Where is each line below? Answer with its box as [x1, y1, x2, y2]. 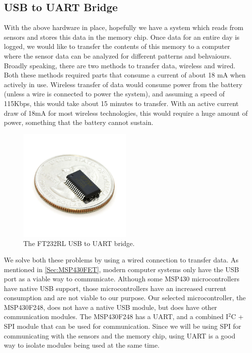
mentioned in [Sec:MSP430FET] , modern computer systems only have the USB [4, 264, 239, 274]
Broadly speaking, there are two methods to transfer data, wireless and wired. [4, 60, 236, 70]
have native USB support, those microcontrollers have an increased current [4, 283, 226, 293]
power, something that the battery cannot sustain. [4, 117, 154, 127]
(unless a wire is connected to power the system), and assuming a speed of [4, 89, 225, 99]
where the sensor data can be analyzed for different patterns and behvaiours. [4, 50, 232, 61]
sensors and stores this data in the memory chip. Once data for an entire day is [4, 31, 240, 42]
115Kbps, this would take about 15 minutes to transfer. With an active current [4, 98, 239, 108]
